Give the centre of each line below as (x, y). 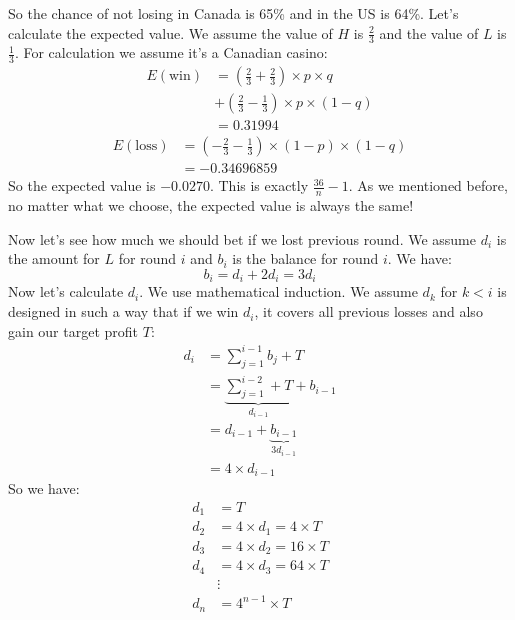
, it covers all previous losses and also (368, 311)
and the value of (429, 32)
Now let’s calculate (66, 291)
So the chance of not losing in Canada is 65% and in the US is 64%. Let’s (233, 13)
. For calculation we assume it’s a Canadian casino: (171, 52)
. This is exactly (259, 185)
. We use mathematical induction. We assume (278, 291)
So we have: (44, 488)
